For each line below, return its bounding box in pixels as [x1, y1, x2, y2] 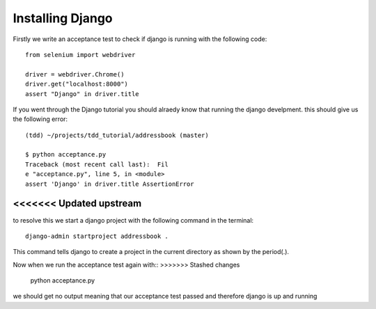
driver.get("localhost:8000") [25, 80, 129, 88]
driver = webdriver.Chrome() [25, 70, 125, 78]
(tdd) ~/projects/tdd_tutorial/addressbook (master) [25, 131, 209, 139]
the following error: [13, 115, 68, 123]
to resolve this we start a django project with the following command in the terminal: [13, 216, 254, 224]
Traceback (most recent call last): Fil [25, 160, 169, 168]
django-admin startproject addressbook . [25, 232, 169, 240]
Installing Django [13, 10, 113, 26]
